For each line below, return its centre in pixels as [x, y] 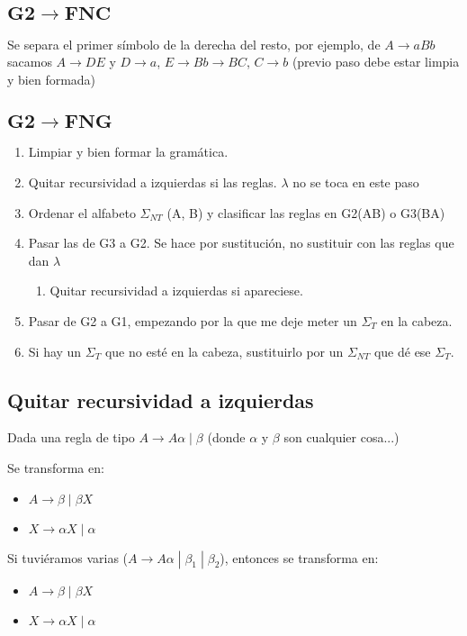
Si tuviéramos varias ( [68, 557]
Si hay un [55, 351]
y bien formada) [52, 79]
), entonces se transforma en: [299, 557]
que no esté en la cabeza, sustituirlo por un [224, 351]
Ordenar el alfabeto [82, 212]
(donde [226, 437]
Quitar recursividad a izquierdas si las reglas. [153, 182]
